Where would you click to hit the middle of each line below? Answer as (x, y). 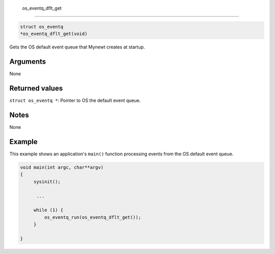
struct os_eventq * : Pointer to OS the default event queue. (75, 101)
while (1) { (48, 210)
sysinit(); (47, 181)
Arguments (28, 62)
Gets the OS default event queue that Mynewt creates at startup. (77, 47)
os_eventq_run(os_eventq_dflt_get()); (92, 217)
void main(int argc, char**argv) (62, 167)
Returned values (36, 88)
